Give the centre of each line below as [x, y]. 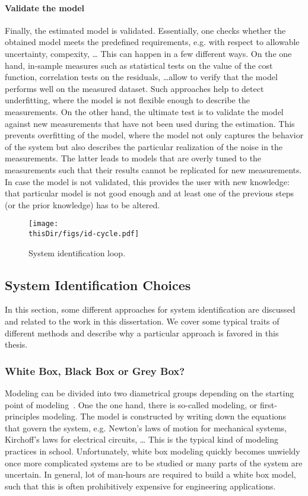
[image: [44, 224]
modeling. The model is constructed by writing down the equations [164, 416]
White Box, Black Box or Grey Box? [95, 371]
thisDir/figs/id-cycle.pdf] [84, 233]
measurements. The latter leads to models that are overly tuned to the [133, 158]
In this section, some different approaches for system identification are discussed [150, 309]
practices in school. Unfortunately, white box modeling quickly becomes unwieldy [153, 451]
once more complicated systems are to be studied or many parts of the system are [154, 462]
